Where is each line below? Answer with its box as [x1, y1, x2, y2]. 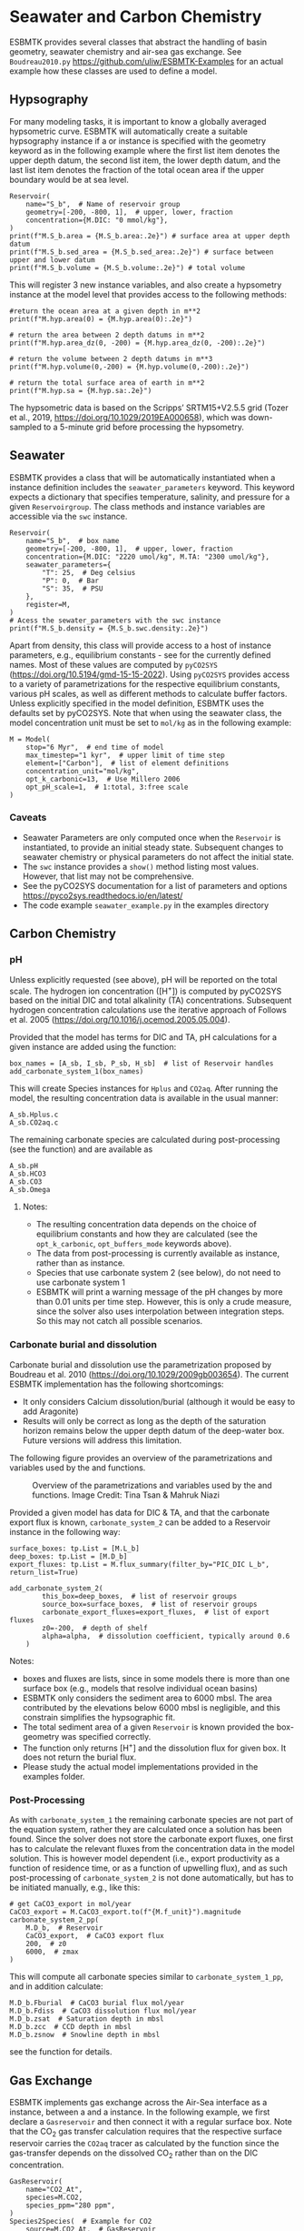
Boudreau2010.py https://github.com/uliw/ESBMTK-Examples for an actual [9, 56, 284, 66]
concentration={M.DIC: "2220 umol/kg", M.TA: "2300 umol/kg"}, [25, 552, 270, 561]
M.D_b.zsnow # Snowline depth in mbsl [9, 2031, 161, 2040]
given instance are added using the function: [9, 1042, 177, 1053]
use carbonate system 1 [35, 1277, 125, 1288]
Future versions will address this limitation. [22, 1435, 182, 1446]
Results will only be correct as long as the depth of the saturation [22, 1415, 266, 1426]
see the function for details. [9, 2046, 113, 2057]
